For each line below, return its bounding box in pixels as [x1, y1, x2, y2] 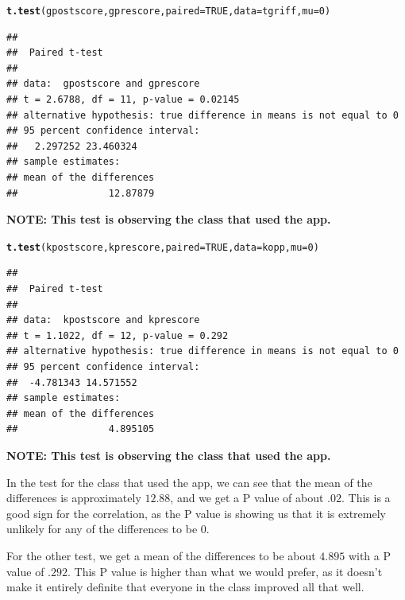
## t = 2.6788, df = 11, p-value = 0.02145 [6, 94, 240, 106]
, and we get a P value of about [170, 489, 324, 506]
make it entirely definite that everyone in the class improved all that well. [6, 579, 364, 595]
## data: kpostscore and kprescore [6, 314, 200, 326]
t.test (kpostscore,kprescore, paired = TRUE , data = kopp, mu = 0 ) [6, 241, 319, 253]
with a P [348, 547, 391, 563]
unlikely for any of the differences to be [6, 520, 198, 537]
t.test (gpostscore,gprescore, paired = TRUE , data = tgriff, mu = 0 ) [6, 6, 331, 17]
